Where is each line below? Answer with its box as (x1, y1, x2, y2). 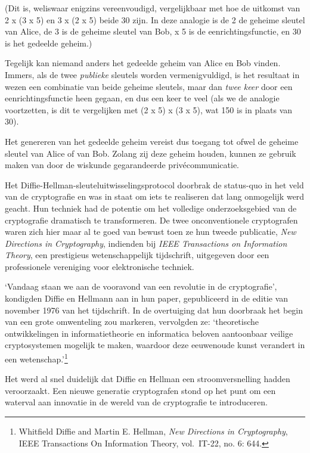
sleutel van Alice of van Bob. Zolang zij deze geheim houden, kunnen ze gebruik (5, 147, 296, 159)
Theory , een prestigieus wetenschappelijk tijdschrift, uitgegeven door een (5, 249, 269, 261)
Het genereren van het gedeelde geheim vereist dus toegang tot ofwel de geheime (5, 135, 299, 147)
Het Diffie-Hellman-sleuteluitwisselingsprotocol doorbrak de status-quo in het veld (5, 178, 304, 191)
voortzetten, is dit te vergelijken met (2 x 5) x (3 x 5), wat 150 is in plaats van (5, 103, 293, 116)
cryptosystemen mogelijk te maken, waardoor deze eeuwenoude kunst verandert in (5, 339, 305, 351)
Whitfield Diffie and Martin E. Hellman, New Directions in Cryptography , (18, 425, 288, 438)
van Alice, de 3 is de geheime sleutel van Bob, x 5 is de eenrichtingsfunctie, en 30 (5, 25, 301, 38)
